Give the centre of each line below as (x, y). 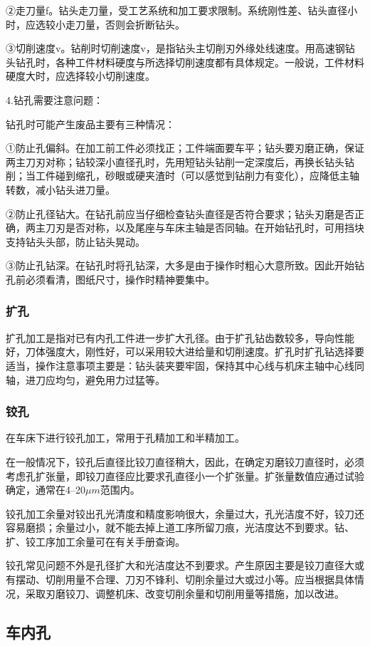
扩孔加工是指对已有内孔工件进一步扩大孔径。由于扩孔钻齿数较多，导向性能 (180, 337)
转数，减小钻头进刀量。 (60, 189)
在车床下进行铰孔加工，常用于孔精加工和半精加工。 (125, 438)
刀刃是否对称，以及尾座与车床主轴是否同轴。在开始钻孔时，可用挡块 (205, 228)
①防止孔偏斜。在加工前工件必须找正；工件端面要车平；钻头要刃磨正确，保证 (185, 148)
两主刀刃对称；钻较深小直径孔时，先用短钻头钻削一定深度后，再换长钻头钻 (180, 161)
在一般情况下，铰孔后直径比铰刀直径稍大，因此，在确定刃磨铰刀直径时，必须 (185, 461)
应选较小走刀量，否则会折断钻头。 (105, 24)
